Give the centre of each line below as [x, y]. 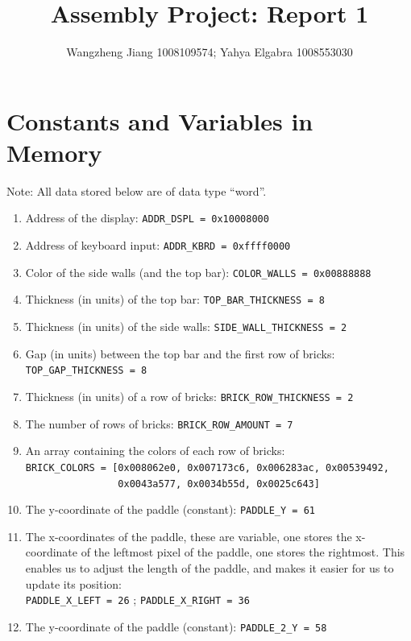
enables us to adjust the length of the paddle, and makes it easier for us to [210, 568]
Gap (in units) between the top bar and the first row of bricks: [180, 353]
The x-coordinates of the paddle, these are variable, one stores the [189, 536]
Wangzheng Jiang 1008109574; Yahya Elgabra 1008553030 [210, 52]
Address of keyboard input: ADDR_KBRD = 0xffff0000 [158, 245]
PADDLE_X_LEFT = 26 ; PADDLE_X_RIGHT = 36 [137, 600]
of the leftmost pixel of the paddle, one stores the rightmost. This [243, 552]
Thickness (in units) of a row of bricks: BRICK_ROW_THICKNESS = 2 [189, 396]
